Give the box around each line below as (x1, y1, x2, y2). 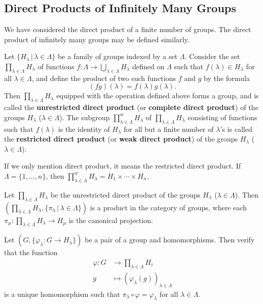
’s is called (220, 123, 253, 134)
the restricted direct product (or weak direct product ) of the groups (4, 133, 238, 144)
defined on (132, 61, 165, 71)
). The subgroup (59, 112, 110, 122)
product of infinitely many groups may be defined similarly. (4, 34, 190, 44)
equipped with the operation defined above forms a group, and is (56, 90, 259, 101)
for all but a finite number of (123, 123, 214, 134)
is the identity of (58, 123, 110, 134)
